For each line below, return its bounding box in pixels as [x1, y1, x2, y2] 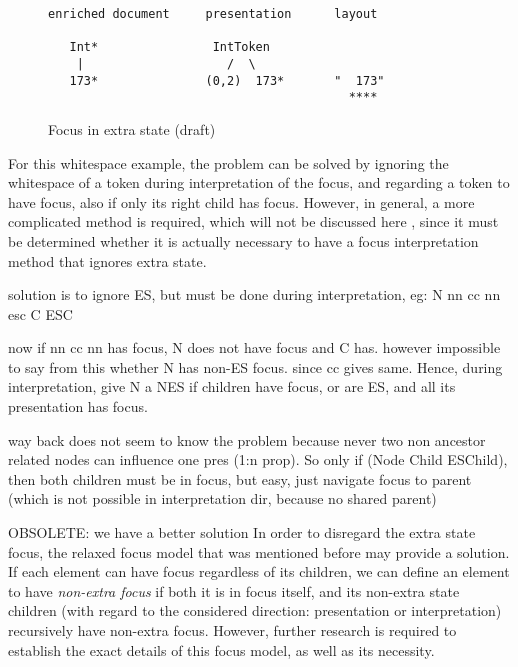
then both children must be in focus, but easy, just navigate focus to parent [8, 468, 472, 489]
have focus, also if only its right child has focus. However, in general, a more [8, 191, 475, 212]
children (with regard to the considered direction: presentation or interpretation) [8, 600, 502, 621]
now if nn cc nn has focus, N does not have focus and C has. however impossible [8, 337, 501, 358]
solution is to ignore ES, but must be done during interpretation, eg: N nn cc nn [8, 284, 501, 305]
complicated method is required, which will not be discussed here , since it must [8, 211, 499, 232]
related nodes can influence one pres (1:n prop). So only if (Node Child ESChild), [8, 449, 508, 470]
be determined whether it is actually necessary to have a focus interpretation [8, 230, 479, 251]
